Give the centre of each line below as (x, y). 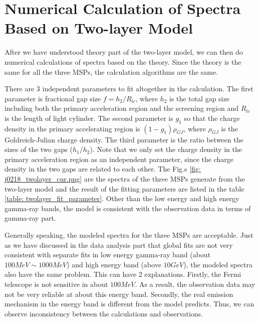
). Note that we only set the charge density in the (166, 149)
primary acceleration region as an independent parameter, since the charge (119, 159)
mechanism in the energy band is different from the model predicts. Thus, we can (129, 304)
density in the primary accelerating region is (72, 128)
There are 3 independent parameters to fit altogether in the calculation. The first (129, 89)
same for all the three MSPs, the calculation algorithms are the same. (111, 71)
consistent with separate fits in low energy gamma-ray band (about (108, 255)
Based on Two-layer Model (99, 28)
